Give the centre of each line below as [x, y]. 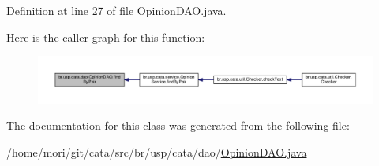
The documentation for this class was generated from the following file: [178, 125]
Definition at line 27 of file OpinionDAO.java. [116, 10]
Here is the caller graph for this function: [106, 37]
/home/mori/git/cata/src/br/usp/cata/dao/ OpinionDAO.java [157, 151]
